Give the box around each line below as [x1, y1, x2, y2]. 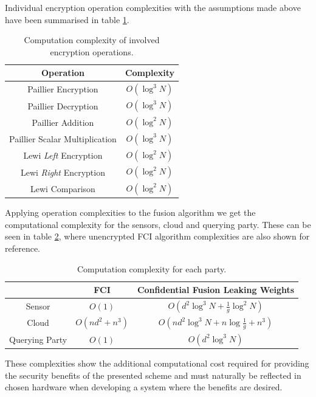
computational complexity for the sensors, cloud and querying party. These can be [5, 218, 311, 230]
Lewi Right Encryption [20, 165, 105, 178]
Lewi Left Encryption [23, 149, 103, 162]
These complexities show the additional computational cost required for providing [5, 357, 309, 370]
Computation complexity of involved [24, 33, 160, 46]
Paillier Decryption [27, 99, 98, 112]
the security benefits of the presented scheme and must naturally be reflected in [5, 368, 301, 381]
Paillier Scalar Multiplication [9, 133, 117, 145]
